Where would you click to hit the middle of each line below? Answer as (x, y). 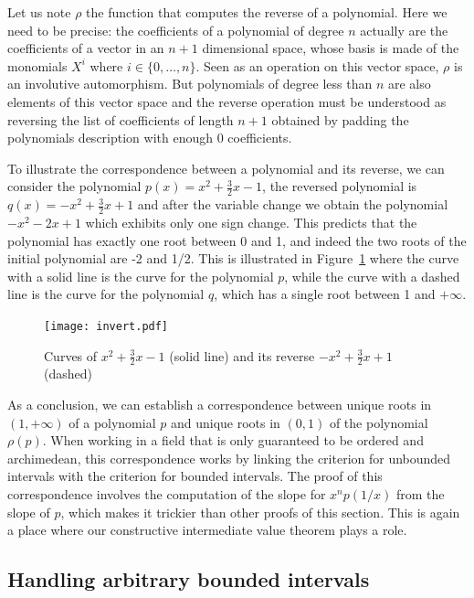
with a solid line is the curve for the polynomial (141, 276)
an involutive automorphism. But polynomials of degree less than (190, 84)
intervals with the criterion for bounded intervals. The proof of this (195, 476)
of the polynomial (379, 422)
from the (420, 494)
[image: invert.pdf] (106, 326)
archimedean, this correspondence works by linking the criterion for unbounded (229, 458)
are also (409, 84)
